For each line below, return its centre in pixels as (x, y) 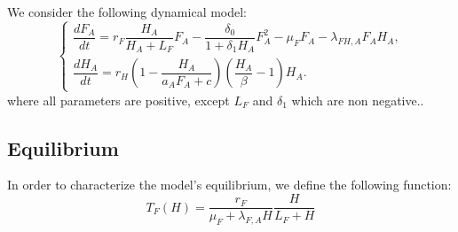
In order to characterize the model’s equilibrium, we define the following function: (229, 185)
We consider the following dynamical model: (127, 12)
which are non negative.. (358, 100)
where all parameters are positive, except (118, 100)
